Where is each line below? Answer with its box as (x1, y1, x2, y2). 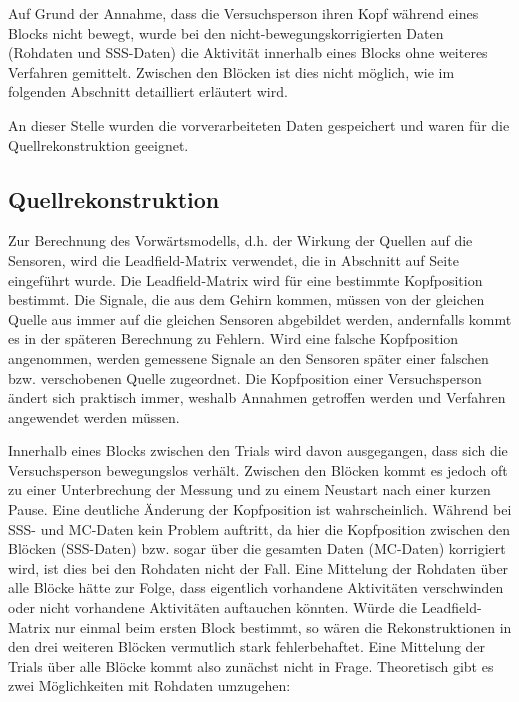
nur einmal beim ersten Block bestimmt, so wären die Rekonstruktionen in (54, 616, 512, 637)
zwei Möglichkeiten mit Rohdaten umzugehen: (8, 675, 291, 696)
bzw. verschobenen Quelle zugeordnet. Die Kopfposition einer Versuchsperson (8, 367, 482, 388)
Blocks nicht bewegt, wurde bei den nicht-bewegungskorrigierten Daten (8, 22, 444, 43)
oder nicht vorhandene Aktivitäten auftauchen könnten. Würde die (8, 597, 417, 618)
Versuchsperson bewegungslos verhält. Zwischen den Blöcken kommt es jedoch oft (8, 459, 508, 480)
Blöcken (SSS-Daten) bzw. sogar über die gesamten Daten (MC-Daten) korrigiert (8, 538, 506, 559)
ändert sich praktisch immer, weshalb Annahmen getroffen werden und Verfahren (8, 387, 506, 408)
